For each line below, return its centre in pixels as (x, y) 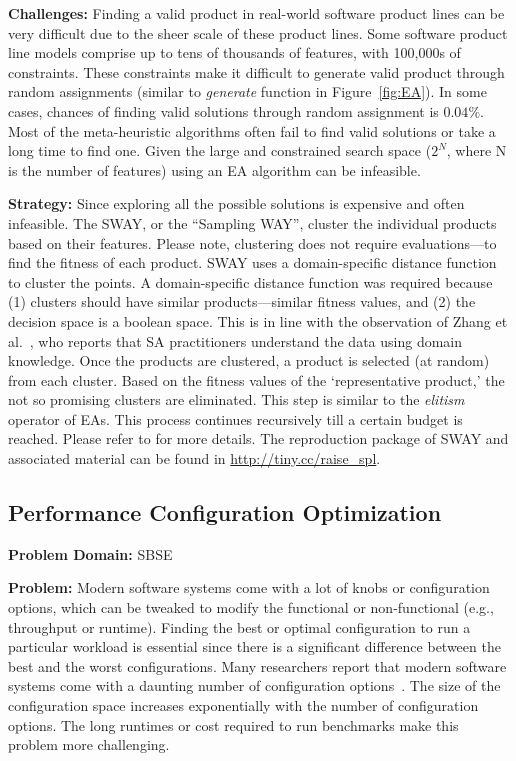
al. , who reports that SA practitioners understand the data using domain (235, 340)
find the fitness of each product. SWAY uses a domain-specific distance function (252, 262)
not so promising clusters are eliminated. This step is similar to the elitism (236, 399)
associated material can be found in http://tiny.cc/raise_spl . (194, 458)
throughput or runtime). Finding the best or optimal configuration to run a (239, 626)
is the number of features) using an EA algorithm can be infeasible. (214, 169)
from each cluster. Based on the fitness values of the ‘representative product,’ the (256, 379)
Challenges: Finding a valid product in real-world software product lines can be (256, 13)
